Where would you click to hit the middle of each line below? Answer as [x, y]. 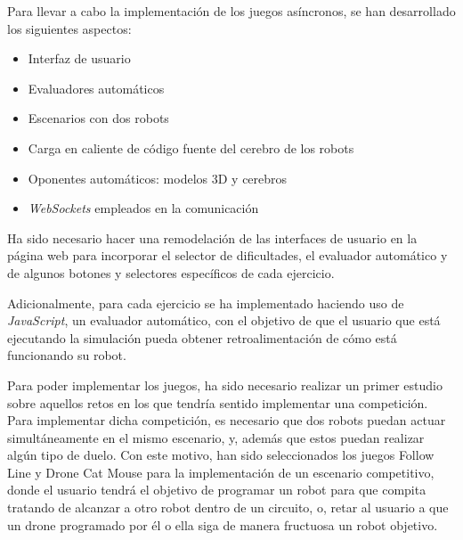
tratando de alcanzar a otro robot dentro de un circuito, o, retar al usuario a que [228, 507]
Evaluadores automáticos [96, 88]
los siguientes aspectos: [69, 28]
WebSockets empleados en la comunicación [143, 208]
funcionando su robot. [67, 355]
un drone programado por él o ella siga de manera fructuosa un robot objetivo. [223, 524]
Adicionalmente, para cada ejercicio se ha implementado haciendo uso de [206, 303]
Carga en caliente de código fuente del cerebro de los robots [191, 147]
